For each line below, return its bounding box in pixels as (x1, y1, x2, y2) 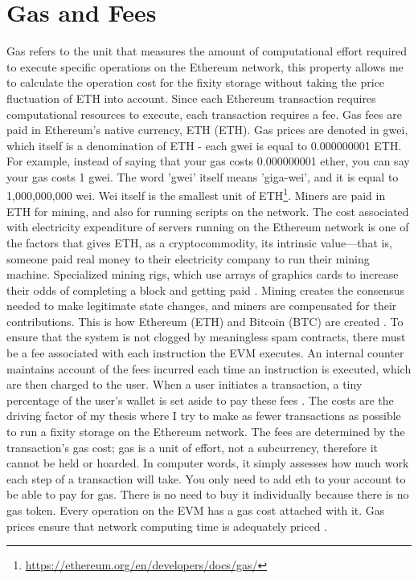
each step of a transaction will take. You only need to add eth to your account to (6, 470, 406, 487)
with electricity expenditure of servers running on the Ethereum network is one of (6, 218, 409, 235)
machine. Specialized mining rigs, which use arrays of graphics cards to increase (6, 266, 399, 283)
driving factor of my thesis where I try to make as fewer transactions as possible (6, 407, 401, 424)
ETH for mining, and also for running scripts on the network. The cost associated (6, 202, 409, 219)
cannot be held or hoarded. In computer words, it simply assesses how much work (6, 455, 409, 471)
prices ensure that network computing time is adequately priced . (6, 517, 327, 534)
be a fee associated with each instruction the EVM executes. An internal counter (6, 345, 404, 361)
